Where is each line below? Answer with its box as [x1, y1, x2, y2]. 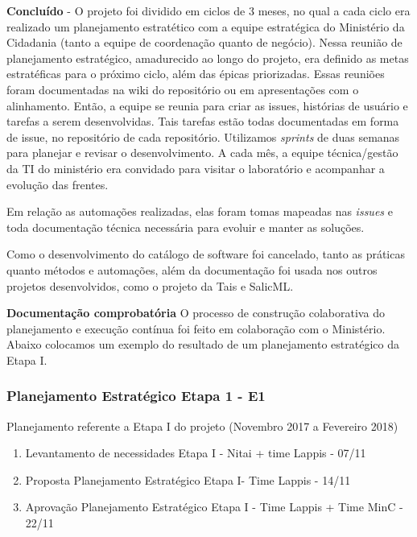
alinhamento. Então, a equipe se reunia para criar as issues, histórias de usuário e [6, 97, 408, 114]
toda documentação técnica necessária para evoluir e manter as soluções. [6, 218, 365, 235]
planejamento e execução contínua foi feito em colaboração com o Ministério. [6, 320, 386, 337]
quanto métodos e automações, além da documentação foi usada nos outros [6, 261, 378, 278]
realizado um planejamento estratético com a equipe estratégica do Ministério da [6, 18, 405, 35]
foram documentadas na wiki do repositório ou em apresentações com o [6, 81, 359, 97]
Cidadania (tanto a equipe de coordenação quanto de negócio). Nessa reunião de [6, 34, 403, 51]
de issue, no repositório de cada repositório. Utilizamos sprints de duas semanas [6, 128, 400, 145]
